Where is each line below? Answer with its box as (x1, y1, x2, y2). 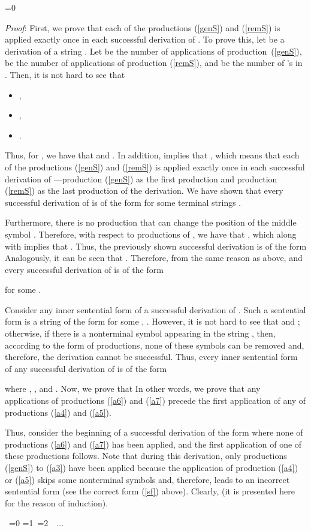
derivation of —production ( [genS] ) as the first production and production (5, 172, 277, 185)
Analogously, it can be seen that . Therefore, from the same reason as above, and (5, 251, 303, 264)
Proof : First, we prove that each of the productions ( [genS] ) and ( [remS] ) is (5, 21, 280, 34)
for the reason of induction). (5, 496, 108, 509)
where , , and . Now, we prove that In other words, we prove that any (5, 382, 261, 395)
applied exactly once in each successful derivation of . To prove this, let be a (5, 33, 285, 46)
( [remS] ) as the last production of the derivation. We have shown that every (5, 184, 283, 197)
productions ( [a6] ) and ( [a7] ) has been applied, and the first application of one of (5, 437, 302, 450)
